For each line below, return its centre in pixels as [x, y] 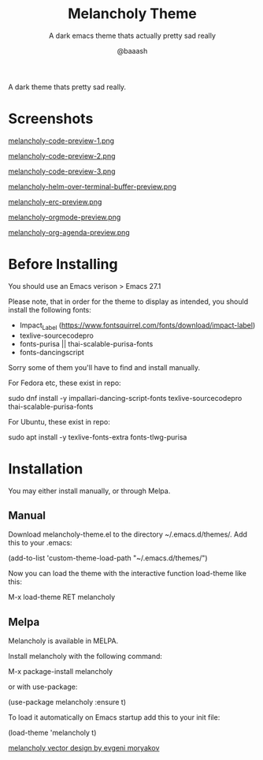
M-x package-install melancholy [60, 672]
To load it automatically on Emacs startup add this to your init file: [114, 717]
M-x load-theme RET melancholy [62, 597]
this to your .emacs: [40, 543]
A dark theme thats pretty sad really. [67, 87]
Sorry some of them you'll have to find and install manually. [104, 367]
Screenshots [51, 119]
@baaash [132, 51]
